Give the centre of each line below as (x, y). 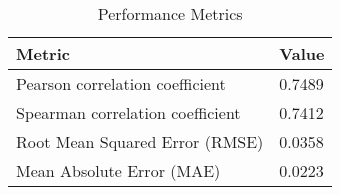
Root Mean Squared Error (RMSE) (140, 141)
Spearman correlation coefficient (128, 112)
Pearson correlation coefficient (121, 83)
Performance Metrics (170, 13)
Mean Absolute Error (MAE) (118, 170)
